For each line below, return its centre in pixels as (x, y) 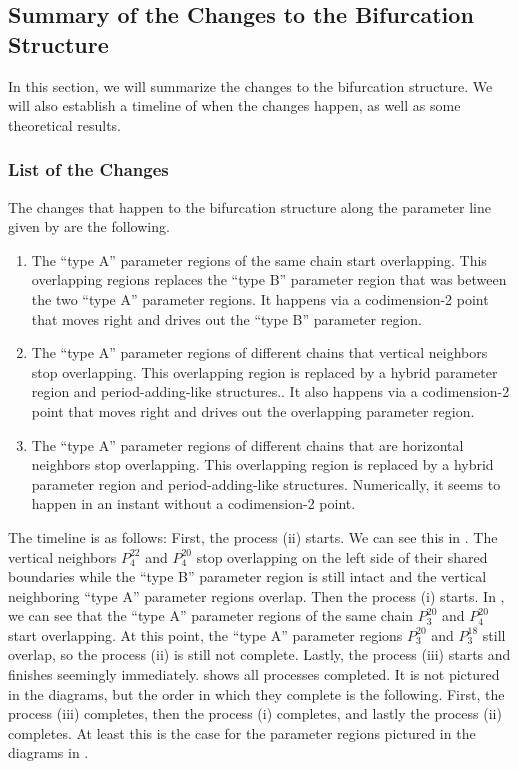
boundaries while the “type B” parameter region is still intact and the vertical (247, 576)
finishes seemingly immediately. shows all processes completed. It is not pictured (254, 674)
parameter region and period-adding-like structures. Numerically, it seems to (266, 483)
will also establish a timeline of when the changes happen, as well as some (234, 105)
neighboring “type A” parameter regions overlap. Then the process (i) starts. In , (256, 595)
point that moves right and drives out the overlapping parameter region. (253, 410)
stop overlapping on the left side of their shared (342, 556)
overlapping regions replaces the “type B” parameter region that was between (269, 279)
